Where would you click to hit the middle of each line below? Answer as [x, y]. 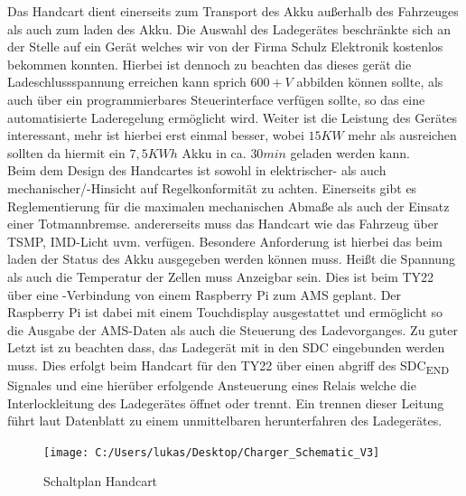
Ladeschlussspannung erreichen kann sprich [127, 82]
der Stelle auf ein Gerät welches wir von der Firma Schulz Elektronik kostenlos [225, 47]
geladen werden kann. [350, 152]
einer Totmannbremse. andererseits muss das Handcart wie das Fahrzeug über [223, 224]
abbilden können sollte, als [370, 82]
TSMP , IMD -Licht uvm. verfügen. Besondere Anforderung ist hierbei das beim [225, 241]
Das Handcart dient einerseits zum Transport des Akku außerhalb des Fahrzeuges [233, 11]
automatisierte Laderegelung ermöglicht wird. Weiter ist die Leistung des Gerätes [233, 117]
